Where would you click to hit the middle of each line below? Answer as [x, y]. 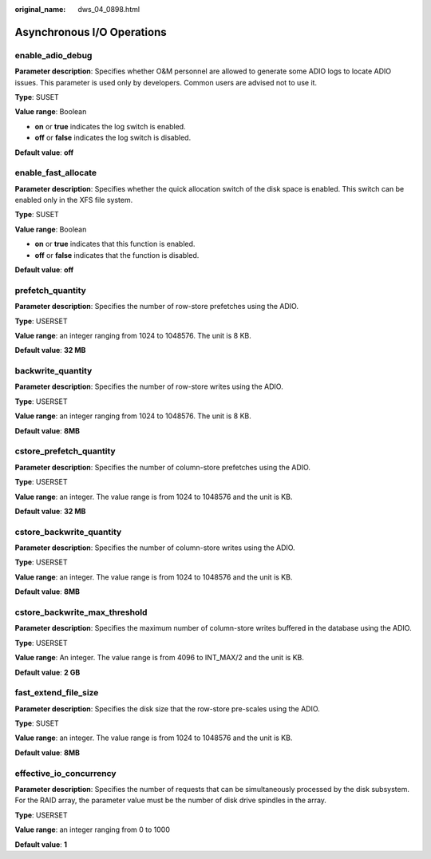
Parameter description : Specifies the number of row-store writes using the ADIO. [149, 386]
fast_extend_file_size [57, 693]
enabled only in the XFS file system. [74, 200]
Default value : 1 [41, 844]
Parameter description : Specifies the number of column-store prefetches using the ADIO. [163, 467]
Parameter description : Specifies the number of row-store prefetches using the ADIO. [157, 307]
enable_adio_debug [53, 55]
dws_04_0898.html [109, 9]
